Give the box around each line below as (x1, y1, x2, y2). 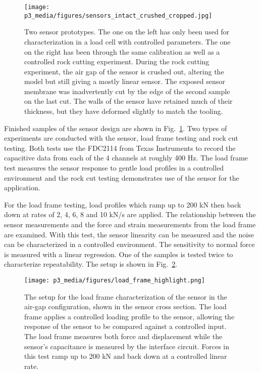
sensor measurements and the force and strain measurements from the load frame (4, 219, 256, 229)
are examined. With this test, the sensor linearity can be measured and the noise (4, 229, 254, 239)
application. (4, 182, 40, 193)
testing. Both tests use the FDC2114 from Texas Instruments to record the (4, 142, 236, 153)
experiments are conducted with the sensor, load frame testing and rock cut (4, 133, 238, 143)
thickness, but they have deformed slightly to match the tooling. (24, 106, 223, 116)
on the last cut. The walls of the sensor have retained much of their (24, 96, 233, 106)
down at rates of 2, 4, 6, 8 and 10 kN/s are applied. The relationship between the (4, 209, 256, 220)
